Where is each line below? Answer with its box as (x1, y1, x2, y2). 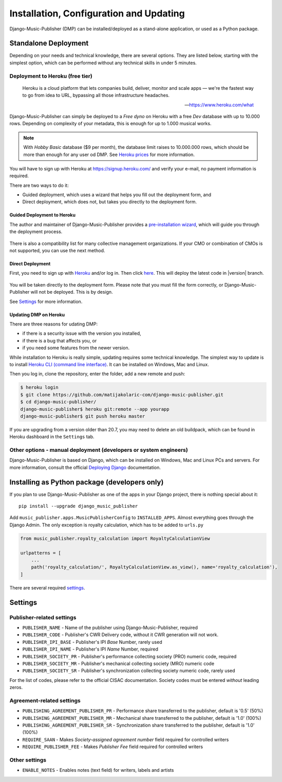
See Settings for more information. (9, 298, 83, 304)
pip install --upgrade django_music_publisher (18, 503, 138, 509)
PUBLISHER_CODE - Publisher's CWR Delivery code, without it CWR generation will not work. (22, 632, 218, 638)
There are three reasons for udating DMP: (9, 321, 98, 327)
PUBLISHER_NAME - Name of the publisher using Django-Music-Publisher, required (22, 624, 198, 631)
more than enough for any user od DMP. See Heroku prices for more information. (23, 151, 195, 158)
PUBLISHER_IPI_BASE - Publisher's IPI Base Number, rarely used (22, 639, 162, 645)
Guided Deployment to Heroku (9, 212, 76, 218)
